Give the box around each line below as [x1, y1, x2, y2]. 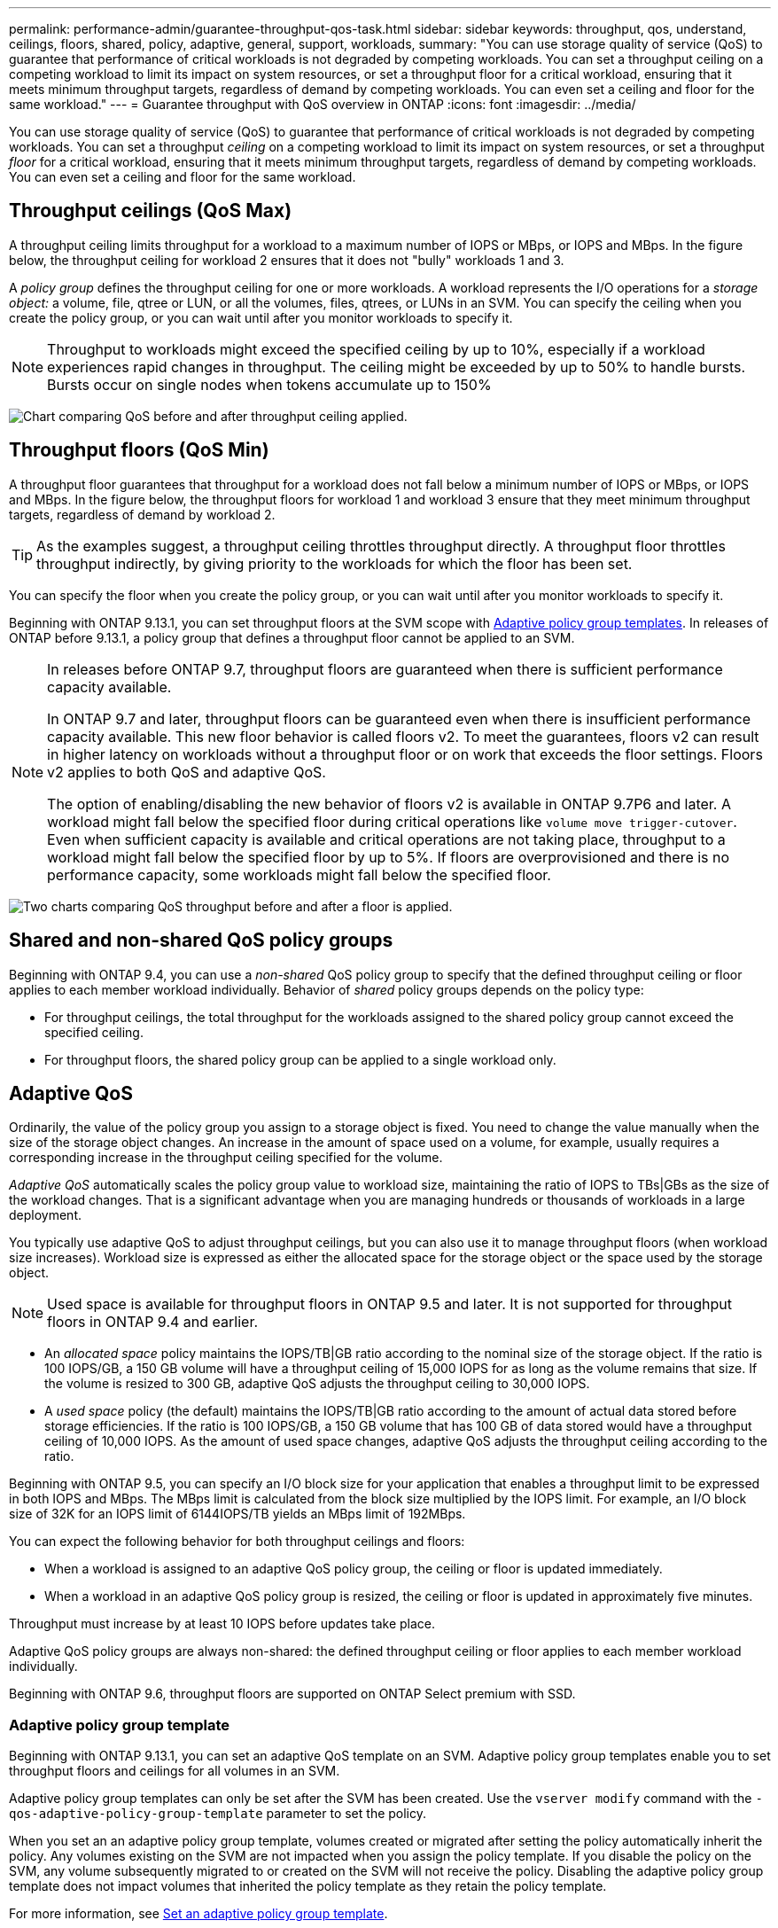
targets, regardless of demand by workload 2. [9, 506, 276, 522]
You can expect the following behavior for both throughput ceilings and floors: [9, 1534, 465, 1549]
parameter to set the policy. [266, 1806, 427, 1822]
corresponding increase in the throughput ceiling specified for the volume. [9, 1150, 443, 1166]
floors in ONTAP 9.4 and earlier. [47, 1313, 259, 1331]
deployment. [9, 1207, 82, 1223]
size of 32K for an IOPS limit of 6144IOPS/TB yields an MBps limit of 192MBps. [9, 1506, 466, 1522]
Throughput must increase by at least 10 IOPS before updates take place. [9, 1616, 436, 1632]
